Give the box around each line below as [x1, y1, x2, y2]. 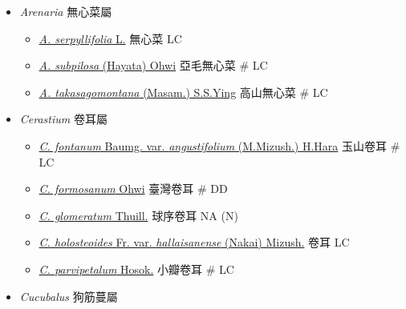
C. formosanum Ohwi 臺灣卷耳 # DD [39, 180, 228, 197]
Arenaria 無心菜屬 [19, 3, 112, 19]
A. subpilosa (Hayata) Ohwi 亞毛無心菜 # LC [39, 57, 268, 74]
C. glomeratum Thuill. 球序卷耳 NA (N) [39, 207, 238, 223]
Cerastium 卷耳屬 [19, 110, 108, 127]
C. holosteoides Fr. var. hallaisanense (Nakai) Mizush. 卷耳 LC [39, 234, 350, 251]
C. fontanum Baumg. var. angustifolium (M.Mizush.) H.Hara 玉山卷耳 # [39, 137, 400, 154]
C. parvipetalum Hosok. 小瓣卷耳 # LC [39, 260, 234, 277]
